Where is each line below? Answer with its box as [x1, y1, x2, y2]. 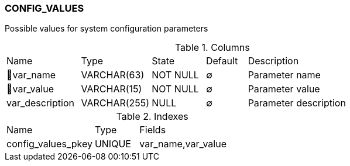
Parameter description [248, 97, 346, 109]
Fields [139, 124, 166, 136]
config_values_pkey [6, 138, 92, 150]
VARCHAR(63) [81, 69, 145, 81]
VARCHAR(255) [81, 97, 150, 109]
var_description [6, 97, 74, 109]
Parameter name [248, 69, 321, 81]
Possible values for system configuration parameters [5, 23, 208, 34]
